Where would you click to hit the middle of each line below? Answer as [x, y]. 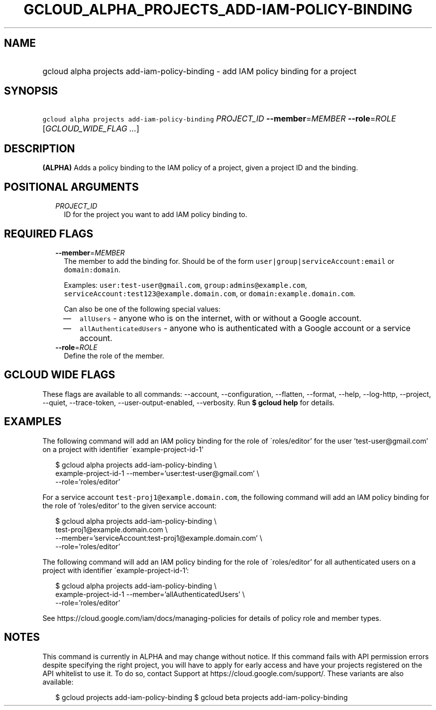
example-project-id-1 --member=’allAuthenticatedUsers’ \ [150, 594]
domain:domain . [92, 269]
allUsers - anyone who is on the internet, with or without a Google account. [220, 318]
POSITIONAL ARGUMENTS [71, 187]
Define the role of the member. [114, 355]
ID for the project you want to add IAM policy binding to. [156, 215]
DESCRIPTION [40, 148]
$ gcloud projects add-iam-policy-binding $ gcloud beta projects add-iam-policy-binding [202, 697]
